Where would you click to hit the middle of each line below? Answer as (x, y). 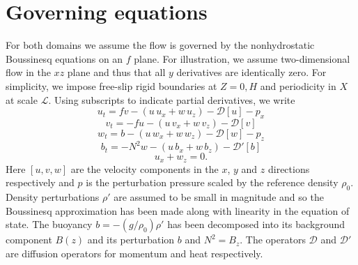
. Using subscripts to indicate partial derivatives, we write (172, 99)
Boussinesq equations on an (64, 58)
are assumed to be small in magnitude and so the (219, 197)
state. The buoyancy (49, 224)
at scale (22, 99)
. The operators (273, 240)
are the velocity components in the (145, 168)
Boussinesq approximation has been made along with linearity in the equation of (178, 210)
